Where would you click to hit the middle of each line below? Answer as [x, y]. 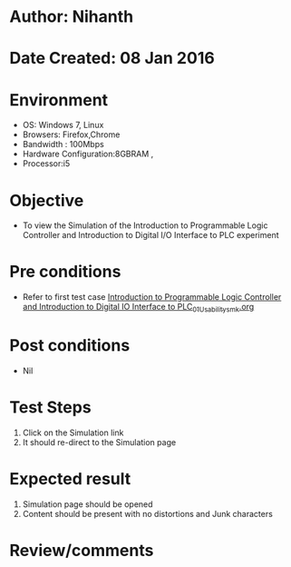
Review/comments [82, 550]
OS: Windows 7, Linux [63, 125]
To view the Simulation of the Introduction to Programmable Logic [145, 225]
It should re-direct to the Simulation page [99, 442]
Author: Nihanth [72, 17]
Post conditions [70, 346]
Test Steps [51, 408]
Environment [59, 99]
